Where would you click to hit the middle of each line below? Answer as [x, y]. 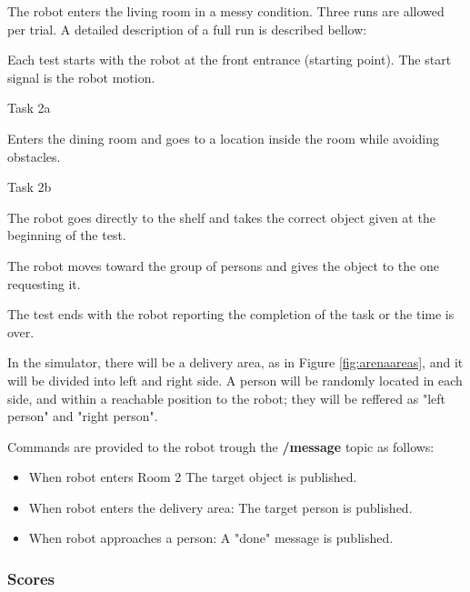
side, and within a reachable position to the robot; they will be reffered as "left [227, 398]
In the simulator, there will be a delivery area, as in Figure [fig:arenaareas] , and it [235, 362]
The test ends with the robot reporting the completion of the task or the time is [231, 314]
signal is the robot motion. [81, 77]
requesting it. [44, 283]
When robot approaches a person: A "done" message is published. [211, 538]
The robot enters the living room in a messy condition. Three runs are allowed [226, 11]
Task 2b [30, 187]
